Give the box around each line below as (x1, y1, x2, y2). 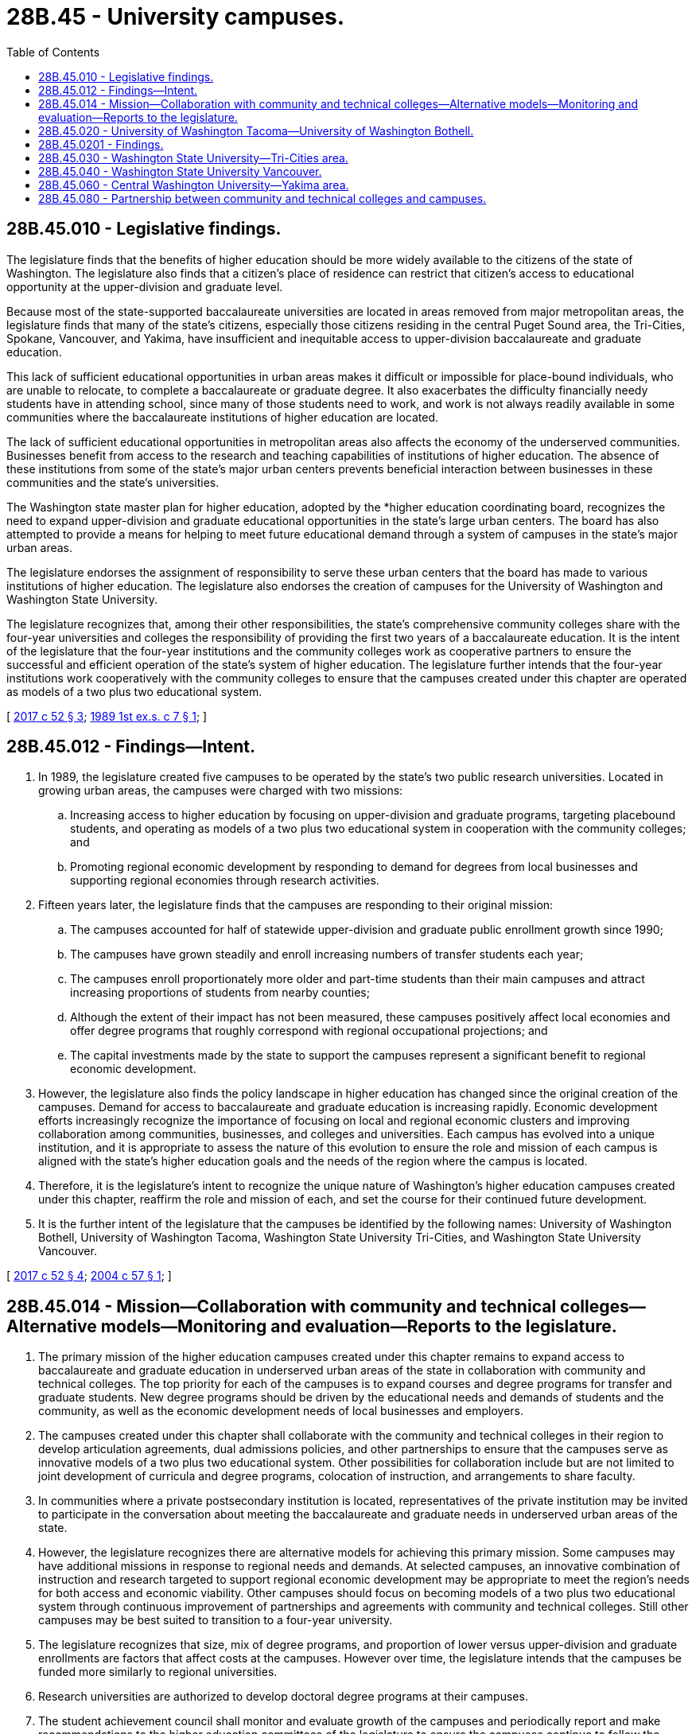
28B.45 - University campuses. (6, 3, 344, 30)
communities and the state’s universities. (6, 475, 220, 489)
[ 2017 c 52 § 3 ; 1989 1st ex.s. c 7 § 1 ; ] (6, 709, 208, 723)
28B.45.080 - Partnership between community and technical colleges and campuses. (38, 191, 487, 205)
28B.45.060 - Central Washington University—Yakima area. (38, 177, 349, 192)
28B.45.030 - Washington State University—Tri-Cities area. (38, 150, 348, 165)
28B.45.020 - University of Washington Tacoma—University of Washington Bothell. (38, 123, 474, 138)
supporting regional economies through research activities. (70, 873, 379, 888)
